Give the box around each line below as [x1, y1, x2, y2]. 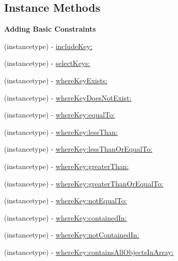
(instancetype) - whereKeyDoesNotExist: [4, 92, 132, 103]
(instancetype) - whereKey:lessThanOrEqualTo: [4, 144, 153, 154]
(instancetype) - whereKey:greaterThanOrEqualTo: [4, 178, 164, 188]
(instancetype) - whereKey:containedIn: [4, 212, 127, 223]
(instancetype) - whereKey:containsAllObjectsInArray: [4, 246, 174, 257]
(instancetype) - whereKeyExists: [4, 75, 108, 85]
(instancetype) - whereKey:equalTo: [4, 109, 115, 120]
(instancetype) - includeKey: [4, 40, 93, 51]
